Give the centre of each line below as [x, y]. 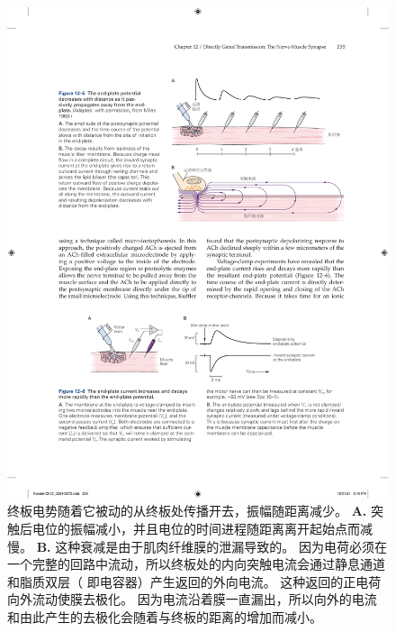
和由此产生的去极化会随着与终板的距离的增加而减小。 [165, 616]
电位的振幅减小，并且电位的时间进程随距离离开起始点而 [196, 528]
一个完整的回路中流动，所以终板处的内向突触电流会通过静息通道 [196, 564]
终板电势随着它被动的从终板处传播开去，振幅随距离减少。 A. [187, 511]
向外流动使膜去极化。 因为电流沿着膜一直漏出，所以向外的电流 [192, 599]
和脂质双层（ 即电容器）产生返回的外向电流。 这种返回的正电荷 [194, 581]
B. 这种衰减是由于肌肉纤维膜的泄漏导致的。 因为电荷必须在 [211, 546]
